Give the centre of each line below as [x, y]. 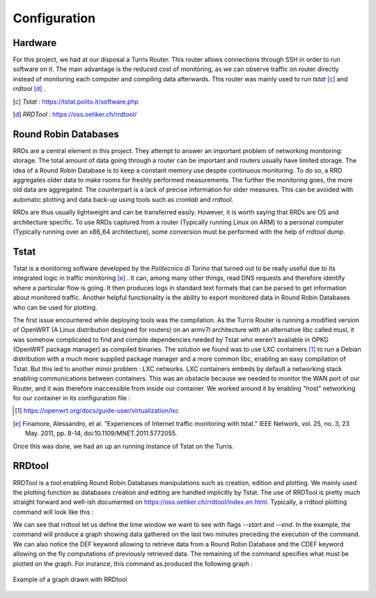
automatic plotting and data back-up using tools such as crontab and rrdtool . [123, 199]
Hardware [35, 43]
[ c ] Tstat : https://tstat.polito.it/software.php [76, 102]
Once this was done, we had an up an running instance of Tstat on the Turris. [124, 446]
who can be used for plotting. [55, 307]
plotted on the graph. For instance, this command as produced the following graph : [133, 563]
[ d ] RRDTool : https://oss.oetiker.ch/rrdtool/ [75, 114]
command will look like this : [53, 512]
